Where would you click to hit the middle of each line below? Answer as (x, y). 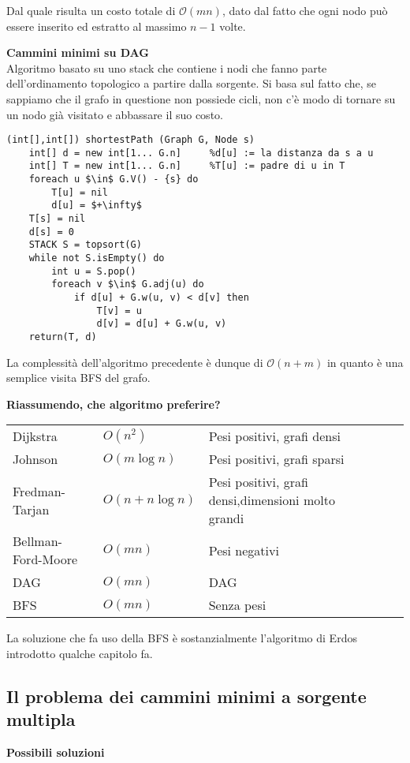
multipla (41, 719)
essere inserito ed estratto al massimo (97, 26)
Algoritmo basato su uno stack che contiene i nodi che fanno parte (167, 67)
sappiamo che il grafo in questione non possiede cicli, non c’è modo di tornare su (201, 98)
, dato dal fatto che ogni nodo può (305, 10)
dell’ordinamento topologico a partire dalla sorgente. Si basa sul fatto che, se (192, 83)
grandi (226, 518)
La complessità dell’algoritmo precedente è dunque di (135, 362)
